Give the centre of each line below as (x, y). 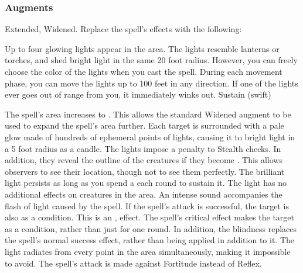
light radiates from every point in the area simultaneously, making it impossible (148, 251)
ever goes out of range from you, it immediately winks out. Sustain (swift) (138, 94)
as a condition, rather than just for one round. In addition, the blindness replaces (151, 228)
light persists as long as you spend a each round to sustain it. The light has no (146, 183)
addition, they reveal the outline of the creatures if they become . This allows (144, 160)
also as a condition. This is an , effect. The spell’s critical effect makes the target (150, 217)
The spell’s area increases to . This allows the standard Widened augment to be (148, 114)
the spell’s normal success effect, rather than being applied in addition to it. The (150, 240)
